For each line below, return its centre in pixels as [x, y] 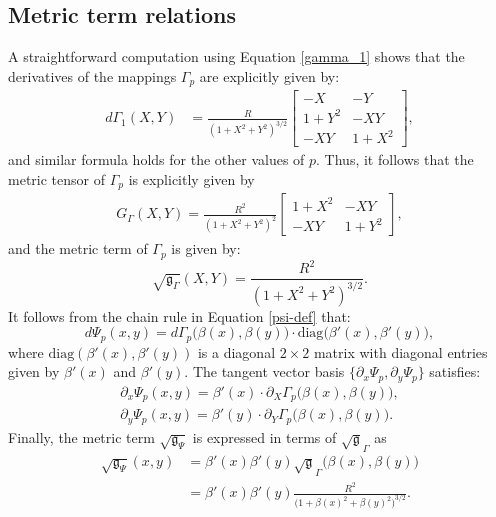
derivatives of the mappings [92, 75]
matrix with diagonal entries [400, 351]
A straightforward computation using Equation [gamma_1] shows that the [236, 56]
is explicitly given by [191, 178]
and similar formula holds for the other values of [156, 159]
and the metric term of [78, 248]
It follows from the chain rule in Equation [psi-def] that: [179, 315]
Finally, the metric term [81, 436]
